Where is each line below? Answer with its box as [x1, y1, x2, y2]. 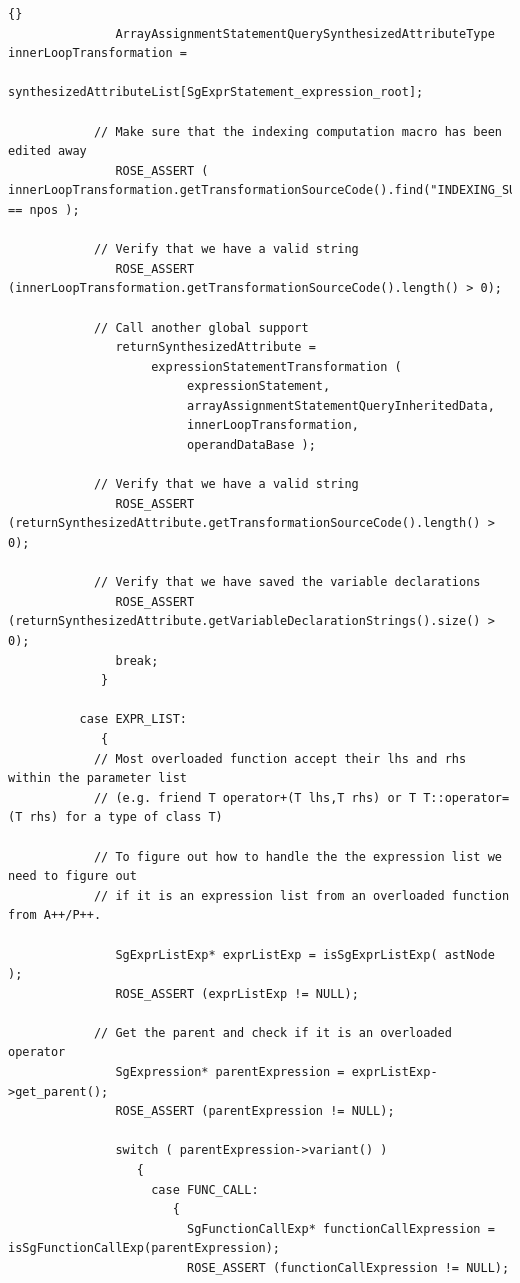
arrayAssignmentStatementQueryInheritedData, [186, 398, 495, 413]
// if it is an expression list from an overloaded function [93, 888, 510, 903]
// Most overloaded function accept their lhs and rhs [93, 751, 467, 766]
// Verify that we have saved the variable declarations [93, 575, 481, 590]
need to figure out [8, 869, 137, 884]
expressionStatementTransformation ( [151, 359, 402, 374]
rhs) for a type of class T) [29, 810, 223, 825]
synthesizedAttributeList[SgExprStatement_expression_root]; [8, 85, 424, 100]
